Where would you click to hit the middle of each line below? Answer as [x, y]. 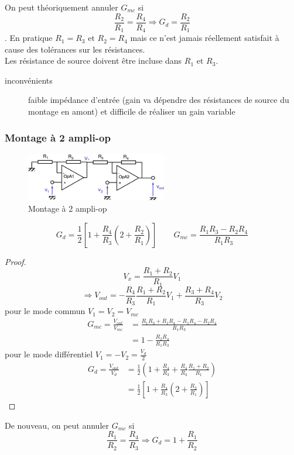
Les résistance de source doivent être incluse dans [93, 61]
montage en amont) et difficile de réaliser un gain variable [132, 111]
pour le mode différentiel [49, 354]
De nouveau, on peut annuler [57, 425]
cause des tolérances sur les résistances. [75, 49]
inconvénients [29, 80]
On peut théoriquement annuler [61, 7]
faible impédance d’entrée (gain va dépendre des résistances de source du [159, 100]
